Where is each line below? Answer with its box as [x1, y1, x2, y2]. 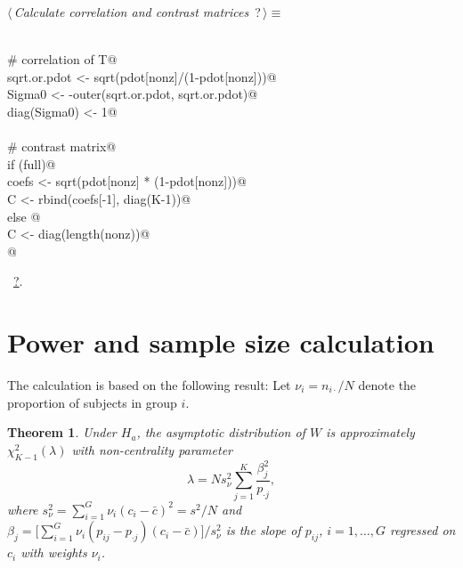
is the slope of [225, 521, 301, 540]
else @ [7, 207, 41, 225]
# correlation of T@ [7, 50, 118, 69]
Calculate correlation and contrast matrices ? [13, 3, 261, 20]
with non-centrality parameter [71, 440, 233, 458]
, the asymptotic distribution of [136, 423, 305, 442]
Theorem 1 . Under [7, 423, 117, 442]
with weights [20, 543, 87, 562]
